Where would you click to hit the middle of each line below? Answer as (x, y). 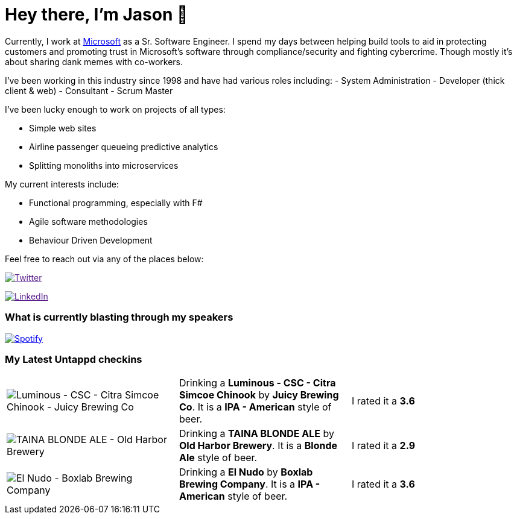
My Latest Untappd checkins (74, 359)
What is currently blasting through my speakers (119, 317)
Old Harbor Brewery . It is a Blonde (258, 446)
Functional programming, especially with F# (116, 203)
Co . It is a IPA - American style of (255, 407)
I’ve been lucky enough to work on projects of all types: (115, 109)
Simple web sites (63, 128)
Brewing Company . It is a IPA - (249, 484)
